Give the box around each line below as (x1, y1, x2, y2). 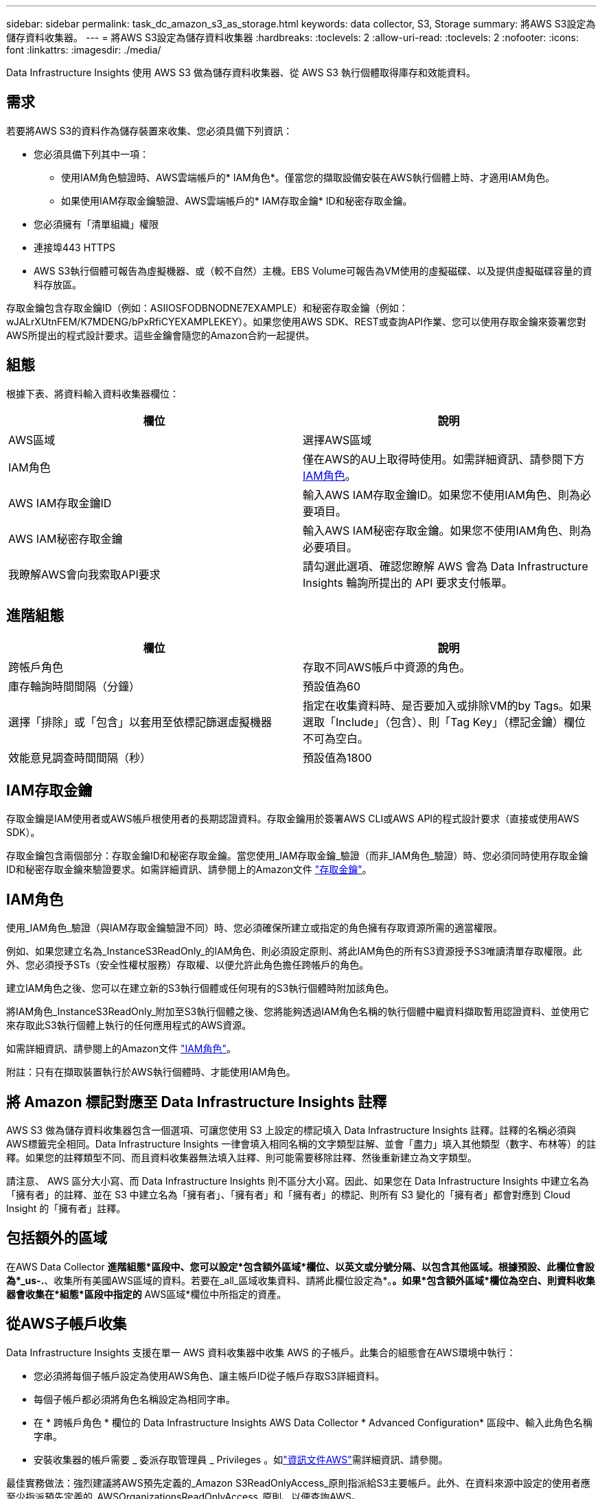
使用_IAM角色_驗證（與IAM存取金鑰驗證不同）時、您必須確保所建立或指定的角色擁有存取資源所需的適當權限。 (6, 922, 502, 934)
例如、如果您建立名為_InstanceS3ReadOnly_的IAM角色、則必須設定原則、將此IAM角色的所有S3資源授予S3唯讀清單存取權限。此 (6, 945, 582, 957)
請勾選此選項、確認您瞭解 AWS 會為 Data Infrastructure (303, 559, 588, 573)
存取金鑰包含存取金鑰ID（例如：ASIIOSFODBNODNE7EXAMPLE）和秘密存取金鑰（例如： (6, 301, 408, 314)
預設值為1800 (303, 750, 372, 765)
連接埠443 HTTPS (34, 241, 116, 253)
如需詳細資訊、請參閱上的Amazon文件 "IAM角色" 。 (6, 1043, 237, 1055)
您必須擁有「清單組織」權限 (34, 218, 159, 230)
